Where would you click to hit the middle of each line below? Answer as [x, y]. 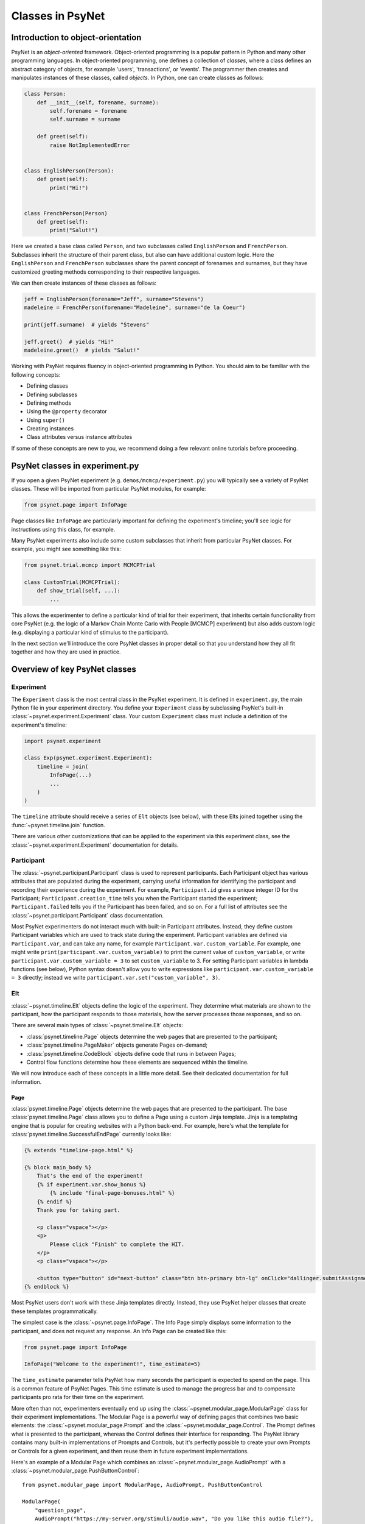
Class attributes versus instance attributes [79, 437]
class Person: [45, 94]
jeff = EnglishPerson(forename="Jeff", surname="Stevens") [114, 299]
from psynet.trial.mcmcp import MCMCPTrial [90, 565]
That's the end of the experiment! [90, 1176]
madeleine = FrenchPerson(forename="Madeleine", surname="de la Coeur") [135, 308]
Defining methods [49, 403]
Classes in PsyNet [58, 16]
